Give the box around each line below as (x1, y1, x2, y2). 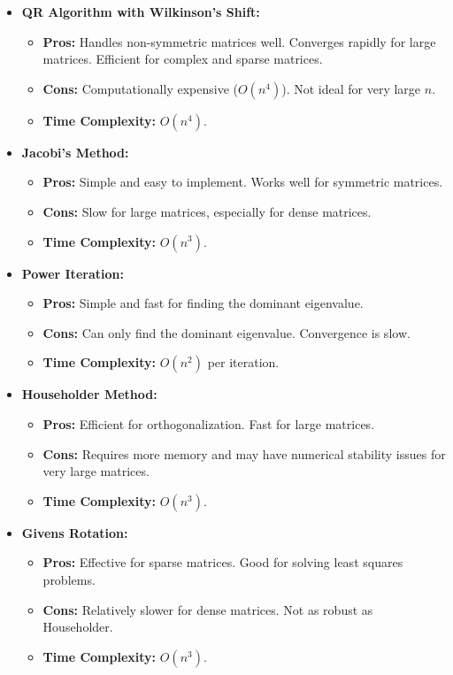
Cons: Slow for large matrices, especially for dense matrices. (42, 202, 372, 220)
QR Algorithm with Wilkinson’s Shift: (21, 3, 260, 20)
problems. (42, 570, 96, 588)
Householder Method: (21, 385, 157, 403)
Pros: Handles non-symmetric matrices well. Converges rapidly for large (42, 32, 436, 50)
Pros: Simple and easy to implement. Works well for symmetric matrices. (42, 173, 443, 191)
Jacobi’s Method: (21, 142, 129, 161)
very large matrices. (42, 462, 150, 480)
